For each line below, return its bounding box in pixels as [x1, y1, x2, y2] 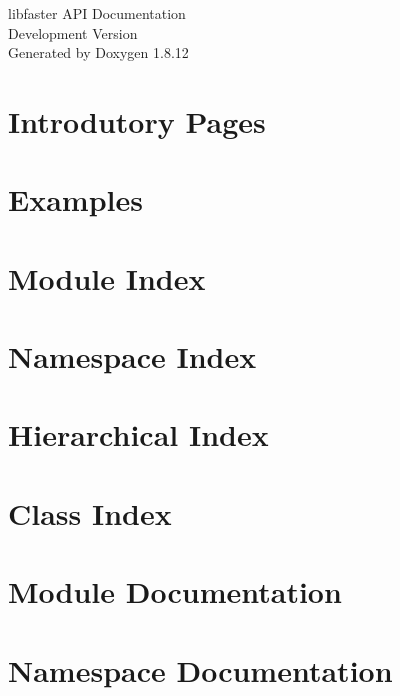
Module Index [8, 257, 206, 298]
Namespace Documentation [8, 649, 393, 690]
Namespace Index [8, 336, 257, 377]
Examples [8, 179, 143, 220]
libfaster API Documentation [8, 3, 186, 23]
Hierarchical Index [8, 414, 269, 455]
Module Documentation [8, 571, 342, 612]
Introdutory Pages [8, 100, 266, 141]
